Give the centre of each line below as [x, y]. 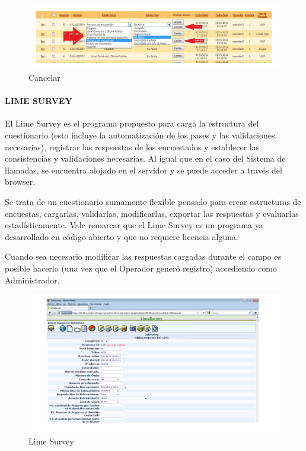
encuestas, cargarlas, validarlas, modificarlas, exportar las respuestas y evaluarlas [152, 213]
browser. [20, 182]
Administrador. [32, 280]
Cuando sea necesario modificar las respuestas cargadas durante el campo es [143, 256]
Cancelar [44, 78]
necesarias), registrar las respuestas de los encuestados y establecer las [132, 146]
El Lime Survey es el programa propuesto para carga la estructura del [132, 123]
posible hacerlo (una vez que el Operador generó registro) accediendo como [141, 268]
